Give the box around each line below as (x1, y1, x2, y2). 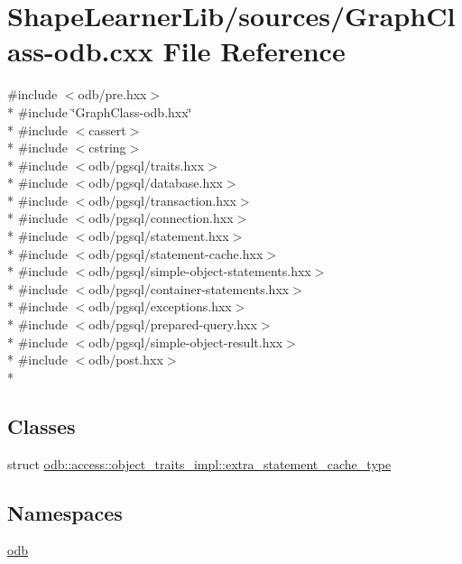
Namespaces (7, 498, 123, 526)
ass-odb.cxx (7, 32, 153, 69)
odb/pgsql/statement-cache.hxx (88, 244, 263, 263)
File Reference (162, 32, 346, 69)
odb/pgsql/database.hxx (88, 173, 223, 192)
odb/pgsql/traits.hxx (88, 155, 205, 174)
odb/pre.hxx (78, 85, 147, 104)
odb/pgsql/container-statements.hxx (88, 279, 290, 298)
